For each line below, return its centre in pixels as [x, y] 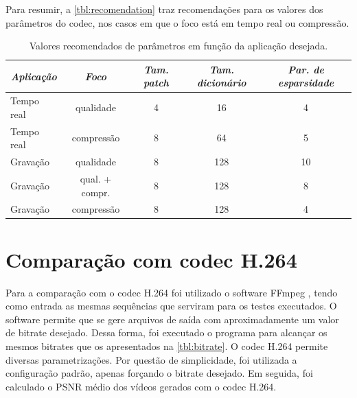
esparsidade [306, 83]
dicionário [222, 83]
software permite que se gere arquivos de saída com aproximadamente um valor [172, 319]
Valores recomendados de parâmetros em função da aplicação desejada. [178, 46]
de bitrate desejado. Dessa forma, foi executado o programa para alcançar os [166, 332]
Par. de [306, 69]
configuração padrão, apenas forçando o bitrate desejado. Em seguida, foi [159, 373]
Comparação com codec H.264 [151, 259]
